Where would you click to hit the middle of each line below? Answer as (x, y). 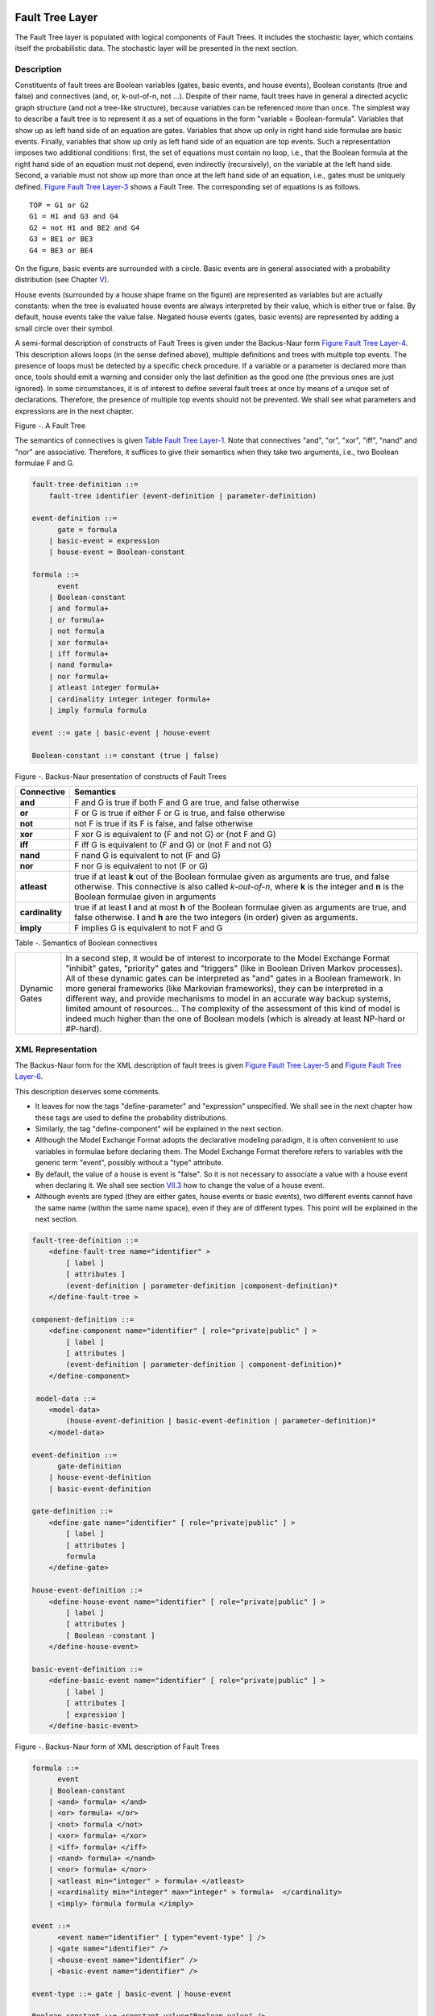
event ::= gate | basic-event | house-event (121, 733)
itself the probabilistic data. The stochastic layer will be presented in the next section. (156, 48)
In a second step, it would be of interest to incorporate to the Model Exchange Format (228, 958)
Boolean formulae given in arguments (145, 897)
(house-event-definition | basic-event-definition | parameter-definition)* (221, 1421)
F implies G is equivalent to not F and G (148, 927)
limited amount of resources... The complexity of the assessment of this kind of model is (233, 1009)
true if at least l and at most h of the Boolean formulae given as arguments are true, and (240, 907)
